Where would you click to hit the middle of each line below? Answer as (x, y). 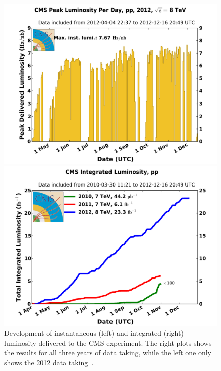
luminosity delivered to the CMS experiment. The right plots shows (108, 343)
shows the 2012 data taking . (49, 362)
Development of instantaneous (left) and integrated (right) (94, 333)
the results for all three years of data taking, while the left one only (108, 353)
